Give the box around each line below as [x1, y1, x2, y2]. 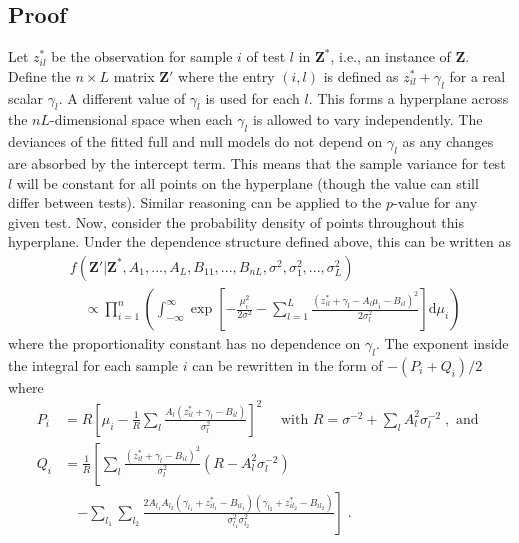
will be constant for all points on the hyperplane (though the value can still [16, 172, 479, 193]
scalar [8, 87, 44, 108]
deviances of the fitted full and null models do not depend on [8, 131, 383, 152]
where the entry [178, 65, 275, 86]
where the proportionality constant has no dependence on [8, 333, 361, 354]
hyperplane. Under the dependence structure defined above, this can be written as [8, 231, 511, 252]
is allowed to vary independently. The [252, 109, 483, 130]
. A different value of [58, 87, 186, 108]
